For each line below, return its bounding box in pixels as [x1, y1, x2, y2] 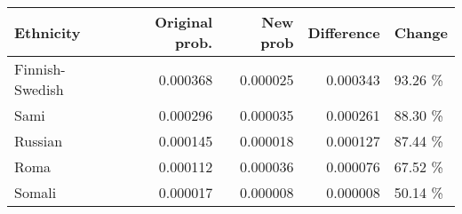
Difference [307, 21, 380, 43]
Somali [14, 182, 57, 202]
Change [394, 21, 448, 43]
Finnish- [14, 59, 66, 79]
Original [155, 12, 213, 32]
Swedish [14, 79, 64, 99]
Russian [14, 131, 63, 151]
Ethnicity [14, 21, 81, 43]
